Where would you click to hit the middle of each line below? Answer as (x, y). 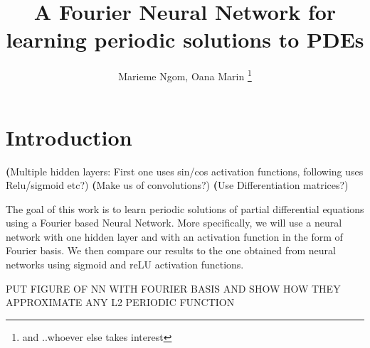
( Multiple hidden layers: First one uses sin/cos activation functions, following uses (185, 171)
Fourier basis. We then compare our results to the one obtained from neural (171, 250)
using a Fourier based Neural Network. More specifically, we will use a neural (174, 223)
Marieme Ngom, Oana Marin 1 (185, 75)
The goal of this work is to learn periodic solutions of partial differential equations (185, 208)
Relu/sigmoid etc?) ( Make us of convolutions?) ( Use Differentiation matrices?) (177, 185)
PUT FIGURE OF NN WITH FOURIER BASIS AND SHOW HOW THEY (173, 288)
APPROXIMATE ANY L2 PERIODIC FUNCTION (120, 302)
